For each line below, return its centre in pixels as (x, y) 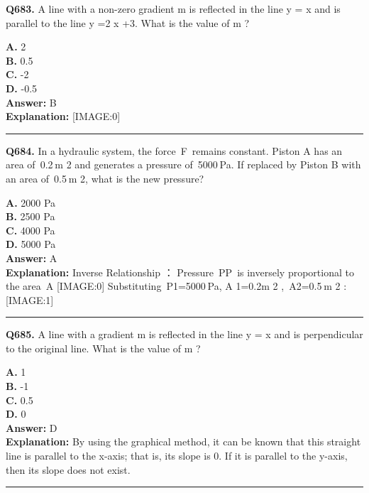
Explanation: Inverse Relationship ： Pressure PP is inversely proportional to (180, 272)
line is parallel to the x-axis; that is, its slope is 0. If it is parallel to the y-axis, (177, 456)
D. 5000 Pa (31, 244)
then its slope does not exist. (68, 469)
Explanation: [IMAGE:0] (63, 116)
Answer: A (32, 258)
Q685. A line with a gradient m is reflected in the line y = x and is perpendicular (184, 334)
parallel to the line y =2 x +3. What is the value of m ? (128, 22)
